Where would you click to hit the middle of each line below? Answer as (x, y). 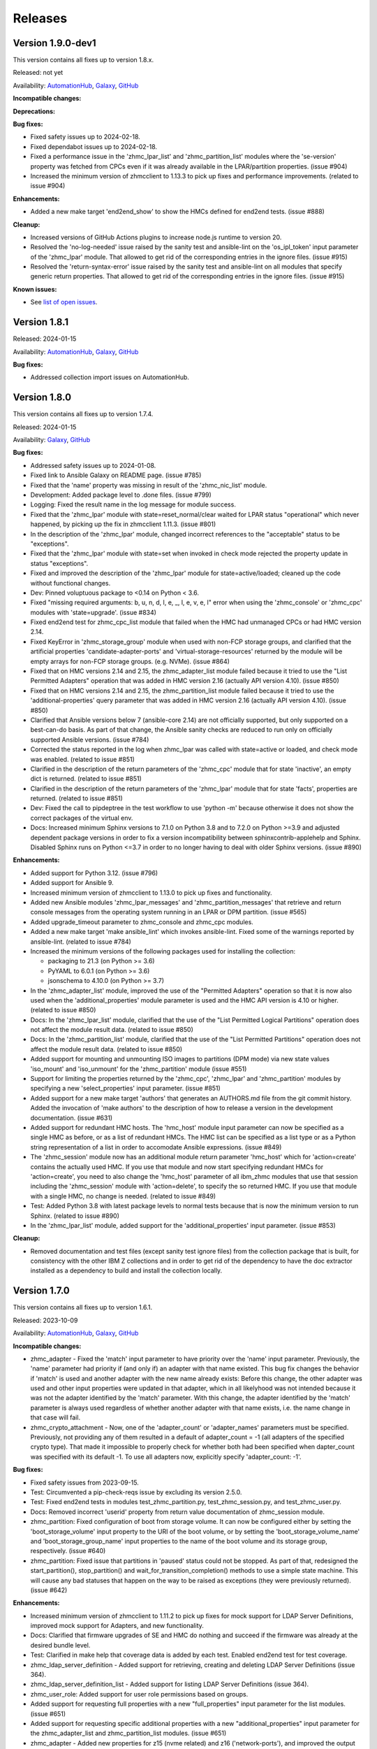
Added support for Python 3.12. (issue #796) (94, 873)
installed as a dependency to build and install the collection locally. (126, 1270)
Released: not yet (38, 73)
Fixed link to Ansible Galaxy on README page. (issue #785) (116, 475)
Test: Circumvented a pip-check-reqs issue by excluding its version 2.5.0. (136, 1492)
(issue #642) (49, 1590)
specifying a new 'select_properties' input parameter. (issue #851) (126, 1089)
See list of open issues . (64, 302)
